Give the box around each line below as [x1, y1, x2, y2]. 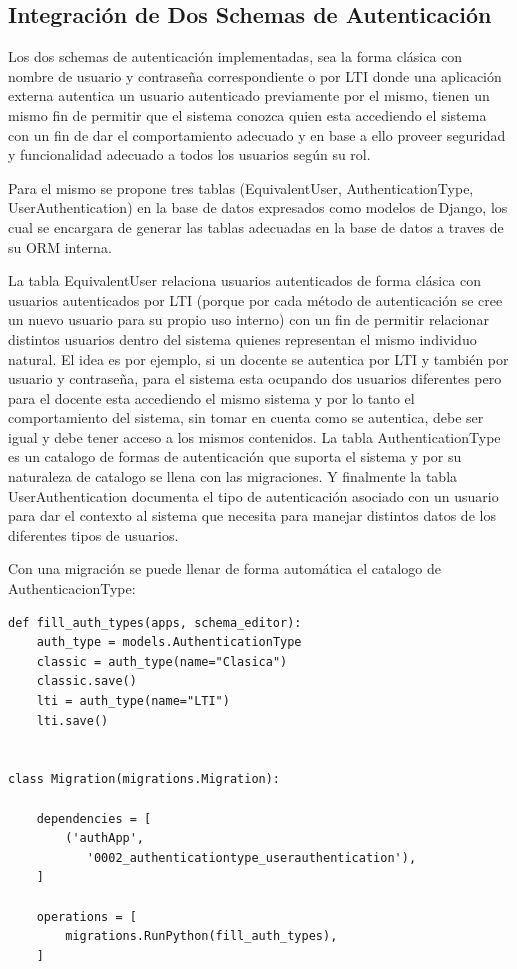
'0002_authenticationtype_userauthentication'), [86, 850, 417, 865]
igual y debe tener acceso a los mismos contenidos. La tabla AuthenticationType [8, 426, 501, 447]
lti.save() [36, 713, 109, 728]
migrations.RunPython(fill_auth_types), [65, 929, 338, 944]
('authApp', [65, 831, 145, 846]
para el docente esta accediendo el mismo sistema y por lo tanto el [8, 387, 415, 408]
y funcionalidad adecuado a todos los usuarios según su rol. [8, 144, 371, 165]
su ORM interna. [8, 236, 112, 257]
